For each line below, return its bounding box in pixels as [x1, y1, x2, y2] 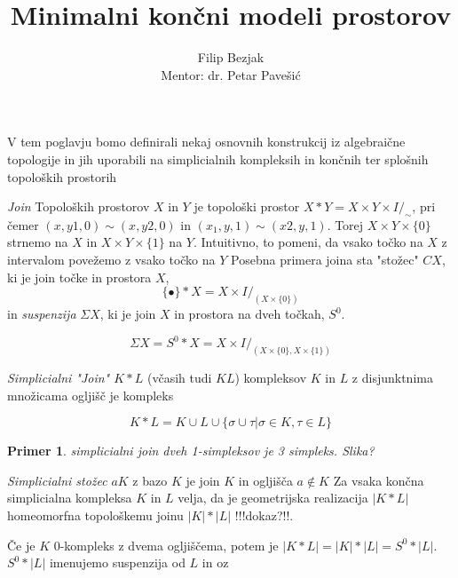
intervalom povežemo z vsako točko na [7, 250, 216, 269]
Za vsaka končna [333, 471, 424, 489]
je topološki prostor [193, 197, 300, 216]
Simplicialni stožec [7, 471, 107, 489]
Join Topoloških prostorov [7, 197, 150, 216]
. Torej [327, 215, 364, 234]
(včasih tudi [146, 368, 212, 387]
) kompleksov [234, 368, 307, 387]
